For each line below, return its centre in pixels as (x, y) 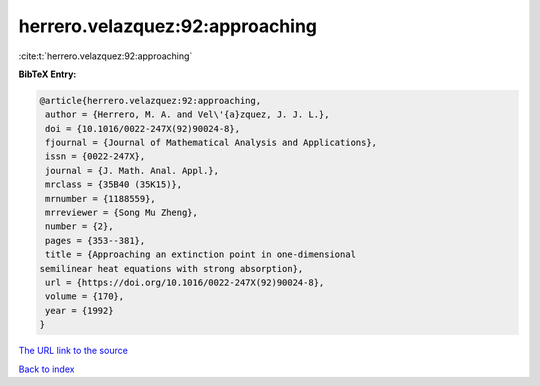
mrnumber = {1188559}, (101, 198)
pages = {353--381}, (95, 240)
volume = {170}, (85, 296)
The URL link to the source (73, 351)
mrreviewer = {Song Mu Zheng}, (122, 213)
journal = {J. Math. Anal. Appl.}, (132, 170)
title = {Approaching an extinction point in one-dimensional (201, 254)
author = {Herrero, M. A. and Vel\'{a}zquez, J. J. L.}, (187, 114)
